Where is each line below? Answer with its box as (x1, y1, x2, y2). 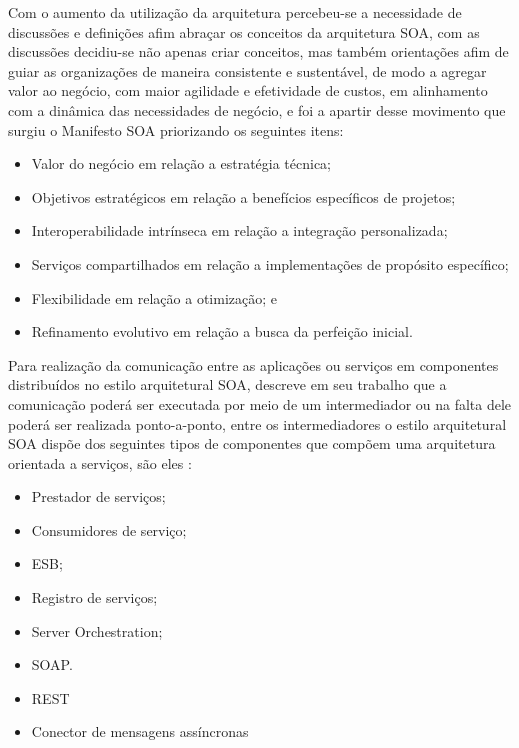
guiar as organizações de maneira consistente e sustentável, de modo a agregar (8, 60, 487, 81)
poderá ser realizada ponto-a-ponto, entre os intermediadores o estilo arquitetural (8, 413, 507, 434)
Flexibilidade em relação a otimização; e (31, 287, 278, 308)
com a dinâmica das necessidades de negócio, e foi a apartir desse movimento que (8, 99, 506, 120)
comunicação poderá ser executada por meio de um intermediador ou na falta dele (8, 393, 512, 414)
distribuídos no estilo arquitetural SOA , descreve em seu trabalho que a (8, 374, 447, 395)
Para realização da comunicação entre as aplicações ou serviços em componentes (8, 354, 499, 375)
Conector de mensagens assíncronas (31, 721, 249, 742)
